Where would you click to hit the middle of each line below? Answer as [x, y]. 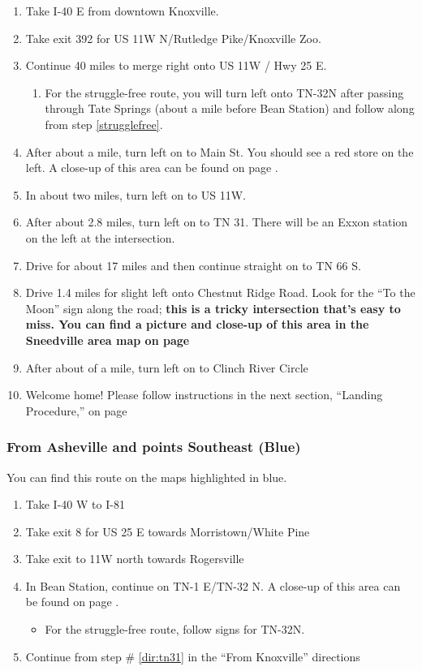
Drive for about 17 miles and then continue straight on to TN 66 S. [193, 265]
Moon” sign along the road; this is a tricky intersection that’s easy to [213, 308]
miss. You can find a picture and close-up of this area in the [197, 324]
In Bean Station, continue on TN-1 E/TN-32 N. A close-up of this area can [213, 585]
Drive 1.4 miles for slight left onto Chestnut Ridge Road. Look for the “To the [220, 292]
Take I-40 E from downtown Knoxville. [122, 11]
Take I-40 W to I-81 [75, 504]
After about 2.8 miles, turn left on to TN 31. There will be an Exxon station [217, 222]
